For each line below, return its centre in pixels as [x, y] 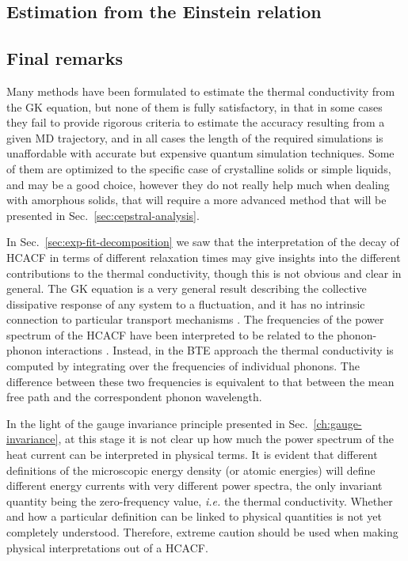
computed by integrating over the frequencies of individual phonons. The [183, 366]
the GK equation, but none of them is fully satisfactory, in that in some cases [194, 106]
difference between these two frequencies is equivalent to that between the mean [200, 381]
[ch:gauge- [337, 423]
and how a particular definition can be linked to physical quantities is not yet [194, 516]
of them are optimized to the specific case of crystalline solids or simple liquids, [199, 168]
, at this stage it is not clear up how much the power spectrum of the [226, 439]
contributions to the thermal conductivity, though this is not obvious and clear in [204, 273]
